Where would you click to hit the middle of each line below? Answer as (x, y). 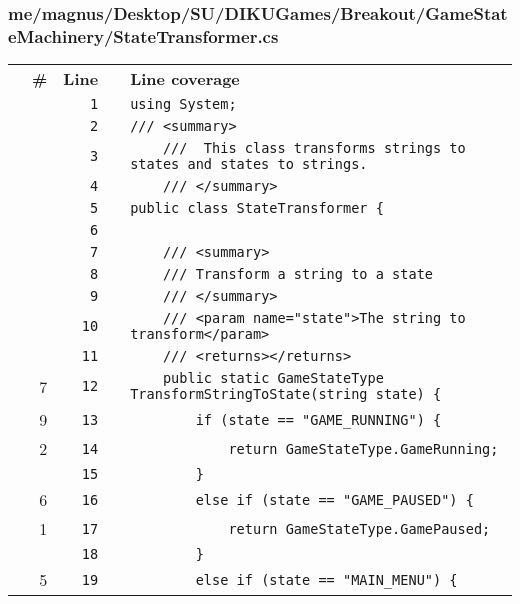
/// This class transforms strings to (314, 148)
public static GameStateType (273, 378)
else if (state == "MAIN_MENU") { (326, 579)
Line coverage (185, 79)
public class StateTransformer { (257, 208)
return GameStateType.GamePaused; (359, 528)
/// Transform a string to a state (297, 274)
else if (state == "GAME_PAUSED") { (334, 499)
